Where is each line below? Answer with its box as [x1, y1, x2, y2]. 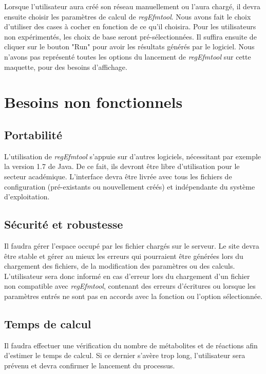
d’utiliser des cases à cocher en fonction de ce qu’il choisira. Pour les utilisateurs [4, 21, 256, 32]
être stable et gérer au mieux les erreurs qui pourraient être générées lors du [4, 250, 243, 261]
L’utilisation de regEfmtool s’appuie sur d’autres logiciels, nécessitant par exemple [4, 151, 261, 161]
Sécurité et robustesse [4, 216, 123, 232]
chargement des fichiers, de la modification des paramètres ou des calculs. [4, 260, 235, 271]
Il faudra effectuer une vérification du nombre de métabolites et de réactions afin [4, 340, 258, 350]
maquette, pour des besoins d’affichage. [4, 61, 127, 72]
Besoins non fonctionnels [4, 91, 183, 113]
